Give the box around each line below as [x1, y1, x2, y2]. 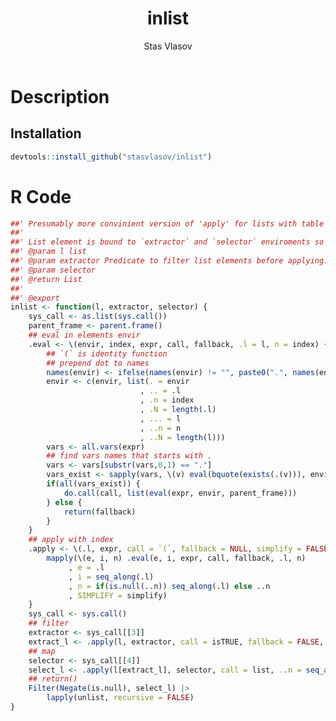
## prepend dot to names [46, 358, 150, 368]
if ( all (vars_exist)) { [46, 479, 141, 489]
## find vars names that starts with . [46, 451, 213, 461]
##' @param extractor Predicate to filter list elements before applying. [10, 256, 329, 266]
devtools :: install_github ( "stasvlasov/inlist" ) [10, 152, 213, 162]
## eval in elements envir [28, 330, 141, 341]
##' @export [10, 293, 60, 303]
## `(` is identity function [46, 348, 168, 359]
